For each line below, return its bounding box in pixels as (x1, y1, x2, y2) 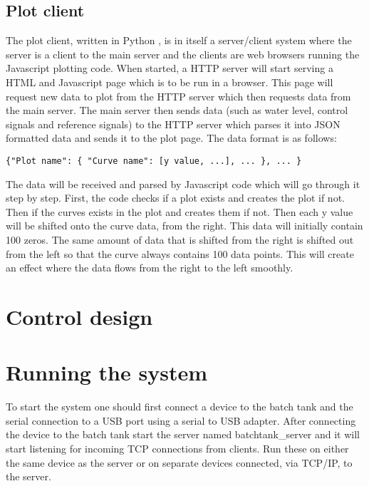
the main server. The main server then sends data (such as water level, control (6, 103, 348, 118)
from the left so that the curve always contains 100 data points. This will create (6, 246, 354, 261)
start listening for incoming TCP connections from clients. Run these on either (6, 441, 349, 456)
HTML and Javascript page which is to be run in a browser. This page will (6, 74, 333, 89)
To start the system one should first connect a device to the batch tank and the (6, 399, 353, 414)
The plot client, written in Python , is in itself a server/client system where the (6, 33, 352, 48)
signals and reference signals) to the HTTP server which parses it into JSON (6, 116, 341, 131)
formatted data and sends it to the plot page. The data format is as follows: (6, 130, 337, 145)
